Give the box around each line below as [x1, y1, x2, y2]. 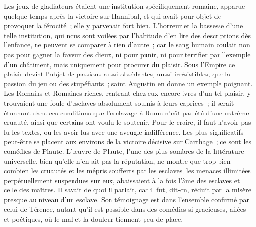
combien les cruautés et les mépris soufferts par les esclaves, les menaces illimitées [4, 165, 251, 176]
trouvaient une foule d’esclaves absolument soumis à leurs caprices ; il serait [4, 97, 234, 108]
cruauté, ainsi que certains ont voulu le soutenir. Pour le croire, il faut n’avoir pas [4, 117, 251, 127]
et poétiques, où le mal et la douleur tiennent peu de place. [4, 214, 183, 224]
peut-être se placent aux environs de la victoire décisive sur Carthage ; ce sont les [4, 136, 252, 147]
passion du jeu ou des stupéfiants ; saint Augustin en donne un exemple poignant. [4, 78, 253, 88]
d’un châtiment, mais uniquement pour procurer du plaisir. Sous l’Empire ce [4, 59, 235, 69]
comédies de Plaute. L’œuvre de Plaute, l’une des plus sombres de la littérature [4, 146, 244, 156]
